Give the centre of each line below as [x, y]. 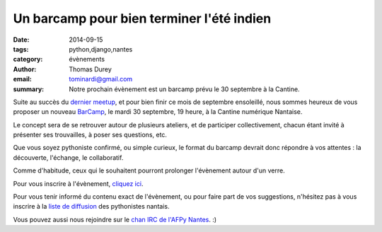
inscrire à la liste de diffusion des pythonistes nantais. [91, 207]
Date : [21, 40]
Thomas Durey [91, 69]
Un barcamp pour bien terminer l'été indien [142, 18]
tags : [21, 49]
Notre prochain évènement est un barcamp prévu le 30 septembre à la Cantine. [184, 89]
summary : [29, 89]
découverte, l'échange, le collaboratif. [68, 157]
